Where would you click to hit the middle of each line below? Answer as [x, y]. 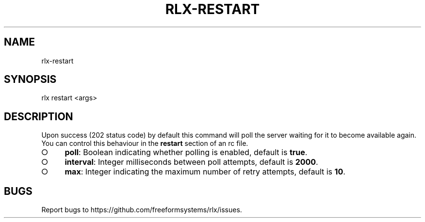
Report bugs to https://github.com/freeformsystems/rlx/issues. [142, 210]
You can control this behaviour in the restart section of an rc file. [145, 143]
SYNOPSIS [30, 79]
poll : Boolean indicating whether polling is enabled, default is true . [186, 152]
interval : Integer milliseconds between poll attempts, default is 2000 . [191, 162]
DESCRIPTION [39, 116]
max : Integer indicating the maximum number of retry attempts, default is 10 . [205, 172]
